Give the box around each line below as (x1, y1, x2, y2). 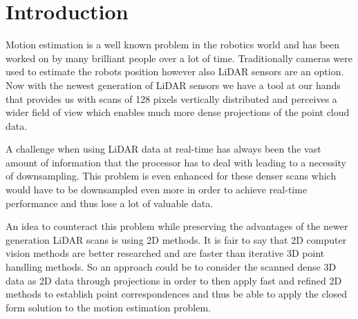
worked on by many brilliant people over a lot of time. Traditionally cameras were (6, 50, 352, 65)
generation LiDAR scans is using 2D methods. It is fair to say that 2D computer (6, 232, 347, 246)
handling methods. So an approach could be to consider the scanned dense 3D (6, 260, 337, 274)
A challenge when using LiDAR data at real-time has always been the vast (6, 142, 321, 156)
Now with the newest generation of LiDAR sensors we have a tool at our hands (6, 77, 341, 92)
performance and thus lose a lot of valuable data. (6, 195, 214, 210)
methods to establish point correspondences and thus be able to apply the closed (6, 287, 348, 301)
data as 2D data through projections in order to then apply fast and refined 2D (6, 273, 342, 287)
